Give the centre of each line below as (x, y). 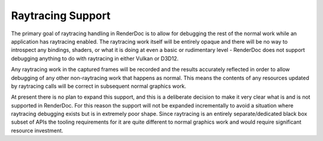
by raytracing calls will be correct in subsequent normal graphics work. (99, 86)
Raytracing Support (61, 16)
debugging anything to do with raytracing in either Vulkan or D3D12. (95, 58)
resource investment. (37, 130)
